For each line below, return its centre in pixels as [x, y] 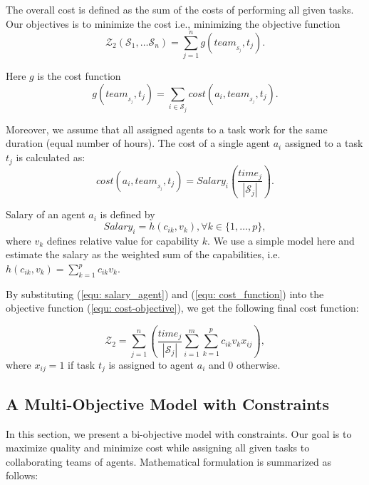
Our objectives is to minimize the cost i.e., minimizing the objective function [173, 23]
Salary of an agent [46, 214]
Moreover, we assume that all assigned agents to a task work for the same [167, 129]
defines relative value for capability [123, 240]
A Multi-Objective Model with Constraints [167, 403]
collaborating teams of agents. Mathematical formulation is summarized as [169, 461]
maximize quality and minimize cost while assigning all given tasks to [158, 448]
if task [82, 364]
